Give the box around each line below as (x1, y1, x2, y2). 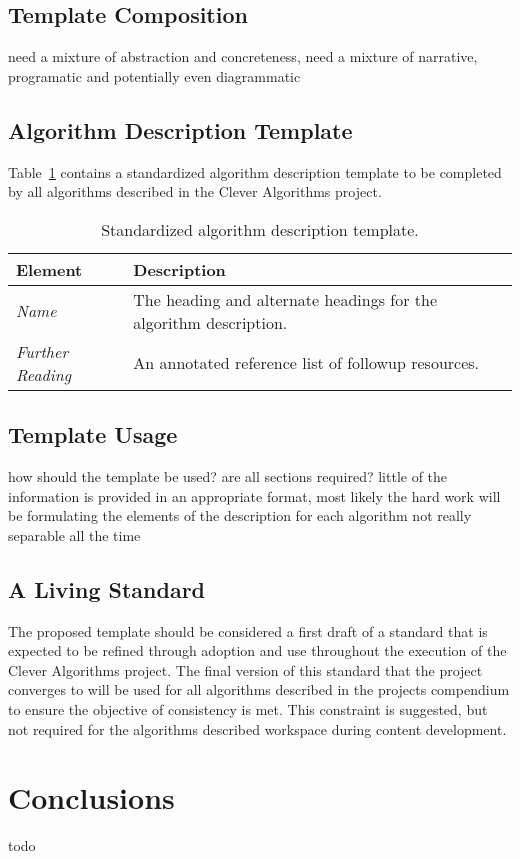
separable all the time (8, 524, 141, 545)
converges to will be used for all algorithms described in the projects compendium (8, 679, 510, 700)
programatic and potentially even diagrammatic (8, 65, 301, 86)
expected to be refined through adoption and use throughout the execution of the (8, 640, 507, 661)
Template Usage (8, 419, 178, 450)
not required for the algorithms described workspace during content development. (8, 718, 507, 739)
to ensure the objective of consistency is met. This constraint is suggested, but (8, 698, 488, 719)
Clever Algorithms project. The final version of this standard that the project (8, 659, 483, 680)
